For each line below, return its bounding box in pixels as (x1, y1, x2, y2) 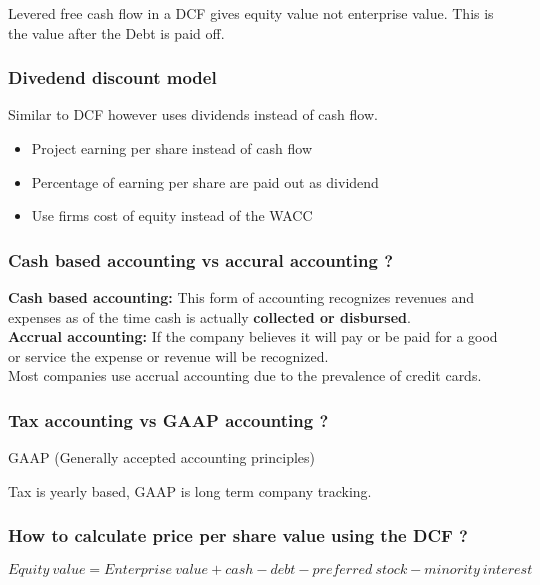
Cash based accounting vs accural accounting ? (8, 247, 394, 272)
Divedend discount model (8, 65, 217, 90)
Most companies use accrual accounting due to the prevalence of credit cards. (8, 365, 482, 386)
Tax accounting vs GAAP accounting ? (8, 407, 329, 432)
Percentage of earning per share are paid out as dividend (31, 171, 379, 192)
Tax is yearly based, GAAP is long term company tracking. (8, 480, 372, 501)
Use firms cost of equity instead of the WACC (31, 205, 313, 226)
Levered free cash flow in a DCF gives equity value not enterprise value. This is (8, 3, 494, 23)
